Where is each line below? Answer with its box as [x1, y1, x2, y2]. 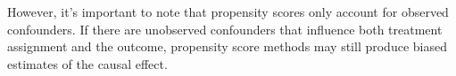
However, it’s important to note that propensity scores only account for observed [7, 3, 449, 20]
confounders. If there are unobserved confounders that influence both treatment [7, 19, 443, 38]
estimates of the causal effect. [7, 54, 168, 72]
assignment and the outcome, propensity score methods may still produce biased [7, 37, 447, 56]
